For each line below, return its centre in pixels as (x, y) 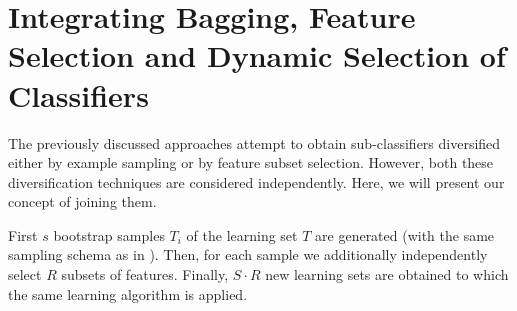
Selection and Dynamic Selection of (257, 55)
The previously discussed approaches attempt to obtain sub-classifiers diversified (254, 142)
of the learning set (242, 234)
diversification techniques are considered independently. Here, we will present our (256, 181)
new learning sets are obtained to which (387, 274)
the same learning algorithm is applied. (128, 293)
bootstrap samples (109, 234)
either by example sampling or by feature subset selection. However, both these (251, 162)
